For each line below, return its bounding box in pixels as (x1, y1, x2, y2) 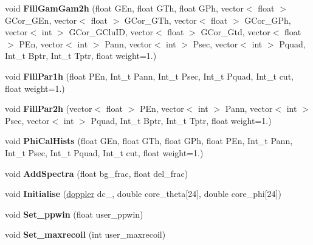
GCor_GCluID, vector (69, 26, 153, 38)
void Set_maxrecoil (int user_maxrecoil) (5, 228, 166, 241)
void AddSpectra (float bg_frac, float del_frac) (5, 167, 188, 179)
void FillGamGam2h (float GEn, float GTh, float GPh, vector (5, 2, 244, 14)
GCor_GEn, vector (5, 13, 77, 26)
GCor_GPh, (244, 13, 291, 26)
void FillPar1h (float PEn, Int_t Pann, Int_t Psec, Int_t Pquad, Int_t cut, (5, 69, 294, 82)
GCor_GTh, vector (124, 13, 197, 26)
